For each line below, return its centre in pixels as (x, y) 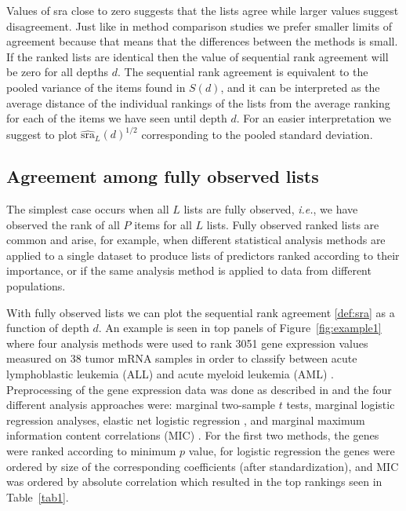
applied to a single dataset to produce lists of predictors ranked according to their (203, 255)
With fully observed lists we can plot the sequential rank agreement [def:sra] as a (201, 312)
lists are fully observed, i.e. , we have (271, 209)
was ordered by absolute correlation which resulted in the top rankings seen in (194, 482)
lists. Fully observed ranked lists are (293, 224)
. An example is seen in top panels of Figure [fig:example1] (240, 328)
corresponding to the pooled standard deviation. (257, 134)
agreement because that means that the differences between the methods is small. (202, 41)
